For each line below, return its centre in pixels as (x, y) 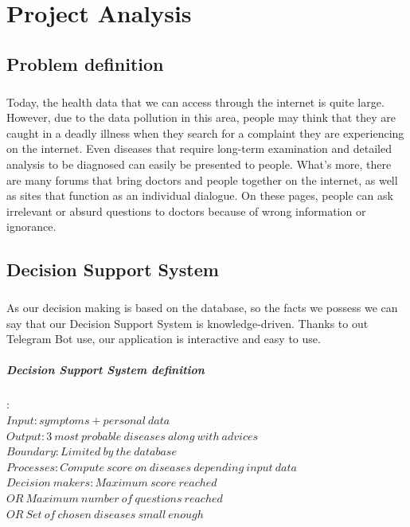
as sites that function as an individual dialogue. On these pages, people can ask (200, 195)
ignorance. (31, 226)
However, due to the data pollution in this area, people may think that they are (201, 117)
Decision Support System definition (105, 370)
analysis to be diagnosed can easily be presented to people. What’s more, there (199, 164)
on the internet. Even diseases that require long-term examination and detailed (199, 148)
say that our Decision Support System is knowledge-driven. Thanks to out (187, 323)
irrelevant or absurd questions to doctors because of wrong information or (186, 211)
